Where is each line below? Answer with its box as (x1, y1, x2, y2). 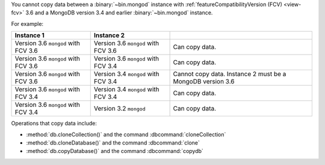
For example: (11, 20, 44, 27)
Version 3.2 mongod (93, 104, 146, 113)
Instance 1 (14, 31, 45, 40)
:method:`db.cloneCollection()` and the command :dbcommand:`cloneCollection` (26, 131, 226, 138)
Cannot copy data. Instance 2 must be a (173, 70, 286, 78)
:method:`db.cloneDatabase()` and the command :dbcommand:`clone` (26, 139, 200, 146)
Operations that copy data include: (11, 120, 97, 127)
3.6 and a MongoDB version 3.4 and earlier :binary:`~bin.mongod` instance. (25, 9, 213, 16)
